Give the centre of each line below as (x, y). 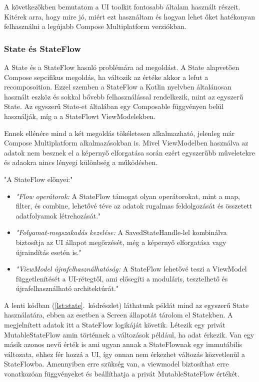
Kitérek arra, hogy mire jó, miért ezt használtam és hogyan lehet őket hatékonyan (129, 16)
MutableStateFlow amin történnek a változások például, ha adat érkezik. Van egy (129, 334)
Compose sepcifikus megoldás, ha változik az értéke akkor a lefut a (106, 77)
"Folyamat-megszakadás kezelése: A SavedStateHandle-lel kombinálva (121, 232)
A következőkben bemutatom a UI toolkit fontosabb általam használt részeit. (122, 6)
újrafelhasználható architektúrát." (67, 288)
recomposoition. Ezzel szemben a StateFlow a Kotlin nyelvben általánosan (118, 87)
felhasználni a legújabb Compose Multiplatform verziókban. (95, 26)
